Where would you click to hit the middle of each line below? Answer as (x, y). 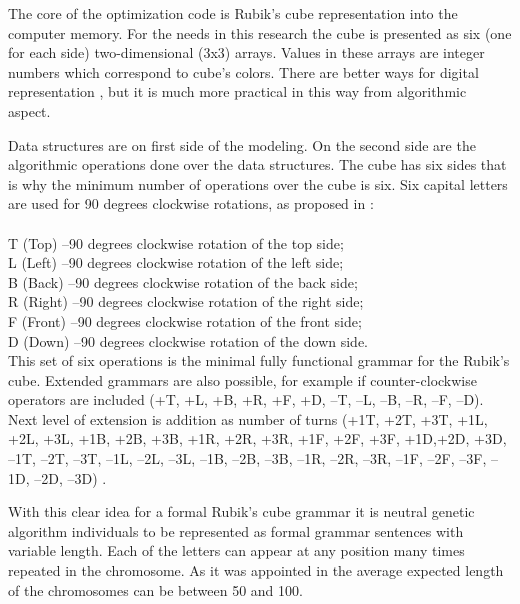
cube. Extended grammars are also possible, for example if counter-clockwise (242, 379)
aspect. (29, 110)
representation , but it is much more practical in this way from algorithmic (237, 91)
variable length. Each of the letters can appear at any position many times (236, 550)
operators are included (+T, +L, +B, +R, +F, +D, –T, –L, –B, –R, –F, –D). (246, 399)
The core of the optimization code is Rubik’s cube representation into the (233, 13)
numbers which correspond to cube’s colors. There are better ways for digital (243, 71)
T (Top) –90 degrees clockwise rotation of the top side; (176, 242)
